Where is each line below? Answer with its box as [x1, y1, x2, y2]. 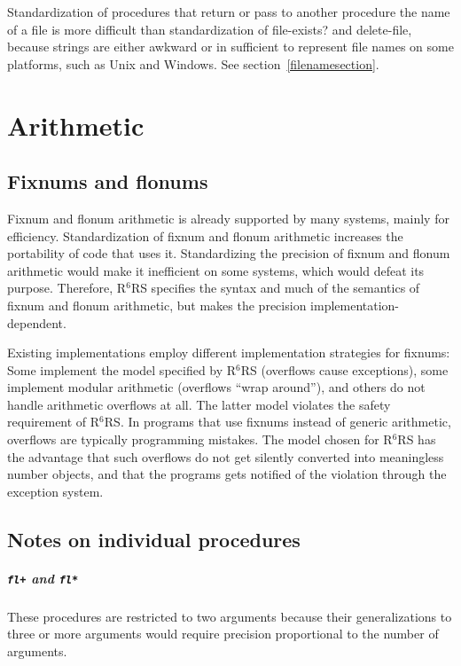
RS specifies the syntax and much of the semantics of [130, 278, 420, 297]
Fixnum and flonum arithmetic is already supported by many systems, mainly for [7, 208, 449, 227]
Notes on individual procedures [7, 525, 301, 552]
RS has [397, 430, 436, 449]
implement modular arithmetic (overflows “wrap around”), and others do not [7, 378, 426, 396]
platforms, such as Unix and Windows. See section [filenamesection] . [7, 54, 379, 73]
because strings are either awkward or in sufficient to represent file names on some [7, 37, 454, 56]
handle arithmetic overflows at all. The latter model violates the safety [7, 395, 391, 413]
